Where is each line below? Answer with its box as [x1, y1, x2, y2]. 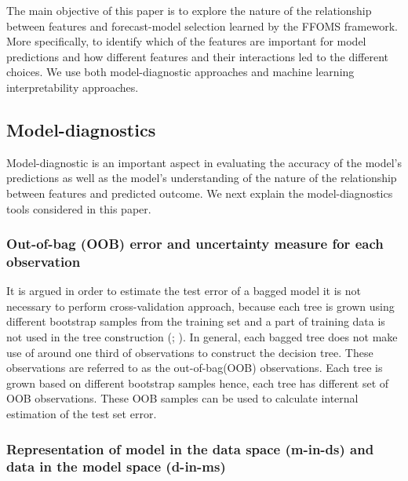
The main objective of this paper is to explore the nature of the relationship [6, 2, 372, 18]
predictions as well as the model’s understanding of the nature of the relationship [6, 169, 397, 186]
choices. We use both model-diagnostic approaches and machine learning [6, 64, 355, 80]
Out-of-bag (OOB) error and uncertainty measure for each [6, 234, 384, 253]
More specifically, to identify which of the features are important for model [6, 33, 366, 49]
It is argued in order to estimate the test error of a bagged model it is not [6, 282, 362, 299]
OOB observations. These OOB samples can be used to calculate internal [6, 390, 359, 406]
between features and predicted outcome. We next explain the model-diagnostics [6, 184, 393, 201]
